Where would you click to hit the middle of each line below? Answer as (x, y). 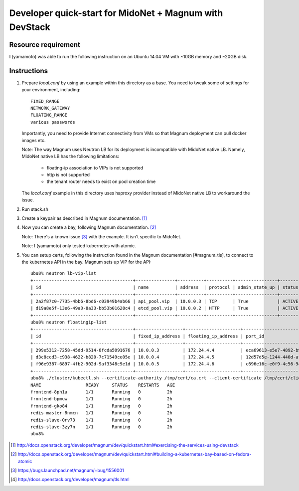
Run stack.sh (35, 209)
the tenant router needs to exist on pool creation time (101, 181)
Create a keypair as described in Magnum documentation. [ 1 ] (84, 218)
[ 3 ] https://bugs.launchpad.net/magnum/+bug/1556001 (67, 470)
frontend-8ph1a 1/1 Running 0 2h (102, 392)
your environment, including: (51, 90)
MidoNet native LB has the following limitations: (71, 157)
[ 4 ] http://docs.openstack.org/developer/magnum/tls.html (70, 480)
